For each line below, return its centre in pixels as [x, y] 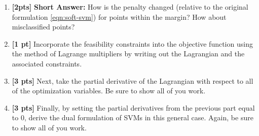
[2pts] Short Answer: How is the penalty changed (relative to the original [130, 7]
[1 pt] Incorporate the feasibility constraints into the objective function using [132, 43]
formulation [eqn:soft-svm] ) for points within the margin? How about [119, 16]
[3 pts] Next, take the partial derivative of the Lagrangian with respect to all [133, 80]
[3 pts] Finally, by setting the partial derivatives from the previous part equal [133, 107]
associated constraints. [47, 63]
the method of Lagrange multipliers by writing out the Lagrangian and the [128, 54]
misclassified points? [43, 27]
